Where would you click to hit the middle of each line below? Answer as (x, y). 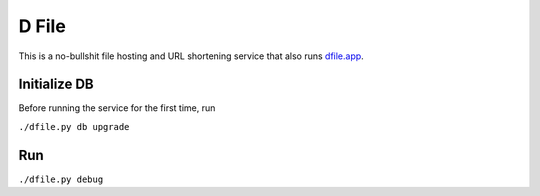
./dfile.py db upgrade (74, 126)
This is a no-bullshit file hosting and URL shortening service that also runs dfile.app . (191, 56)
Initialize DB (56, 84)
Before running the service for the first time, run (117, 108)
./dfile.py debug (61, 179)
